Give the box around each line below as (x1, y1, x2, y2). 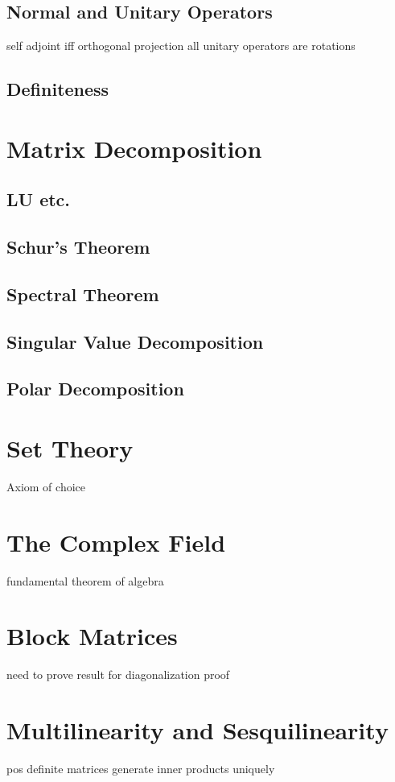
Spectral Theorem (6, 281, 159, 306)
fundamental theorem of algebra (6, 572, 164, 589)
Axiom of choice (6, 478, 85, 494)
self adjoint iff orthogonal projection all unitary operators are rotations (6, 37, 356, 54)
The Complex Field (6, 525, 226, 558)
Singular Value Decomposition (6, 329, 264, 354)
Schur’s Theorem (6, 234, 150, 259)
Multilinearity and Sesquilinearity (6, 714, 389, 747)
